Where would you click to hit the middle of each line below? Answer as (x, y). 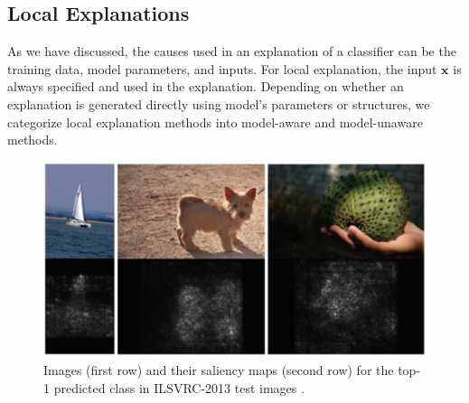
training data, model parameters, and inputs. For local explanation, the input (222, 68)
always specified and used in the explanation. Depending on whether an (206, 86)
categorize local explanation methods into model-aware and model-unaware (215, 122)
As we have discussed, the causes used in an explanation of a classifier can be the (232, 51)
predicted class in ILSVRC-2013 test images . (179, 387)
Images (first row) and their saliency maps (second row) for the (219, 369)
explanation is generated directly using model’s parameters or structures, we (219, 103)
